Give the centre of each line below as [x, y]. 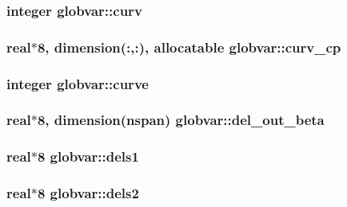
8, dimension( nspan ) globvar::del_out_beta [181, 120]
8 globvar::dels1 [88, 156]
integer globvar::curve [78, 83]
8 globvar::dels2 [88, 193]
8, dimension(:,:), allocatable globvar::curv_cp [189, 47]
